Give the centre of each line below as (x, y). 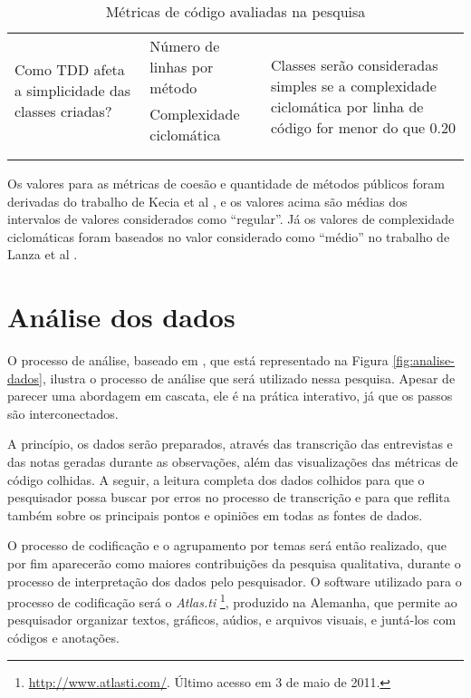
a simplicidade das (73, 90)
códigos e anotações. (63, 638)
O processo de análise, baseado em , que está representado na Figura (198, 360)
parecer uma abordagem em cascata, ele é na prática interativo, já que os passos (230, 396)
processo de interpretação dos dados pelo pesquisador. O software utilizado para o (235, 581)
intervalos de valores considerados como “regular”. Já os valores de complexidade (231, 219)
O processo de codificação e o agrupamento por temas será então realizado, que (227, 545)
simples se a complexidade (353, 85)
